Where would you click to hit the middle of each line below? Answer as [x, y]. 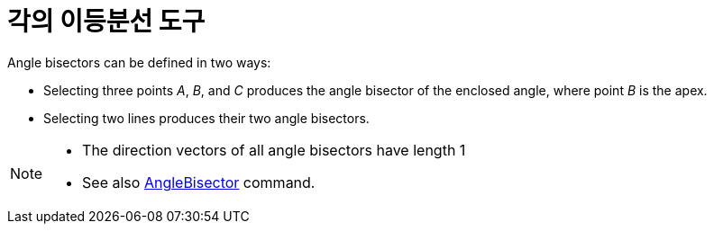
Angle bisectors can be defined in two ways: [139, 62]
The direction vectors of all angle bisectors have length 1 [274, 150]
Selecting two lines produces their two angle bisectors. [206, 118]
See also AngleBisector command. [199, 182]
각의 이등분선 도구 [106, 22]
